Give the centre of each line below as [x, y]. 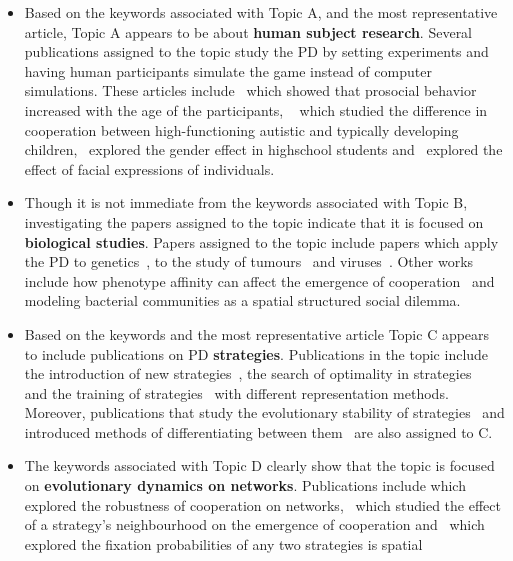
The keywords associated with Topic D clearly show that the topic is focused [259, 465]
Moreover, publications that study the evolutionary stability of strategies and [264, 412]
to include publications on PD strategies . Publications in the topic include [256, 353]
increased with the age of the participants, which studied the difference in [256, 109]
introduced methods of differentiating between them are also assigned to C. [258, 431]
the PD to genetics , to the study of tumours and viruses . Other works [249, 261]
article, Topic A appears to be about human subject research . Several [248, 31]
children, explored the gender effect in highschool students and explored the [263, 149]
